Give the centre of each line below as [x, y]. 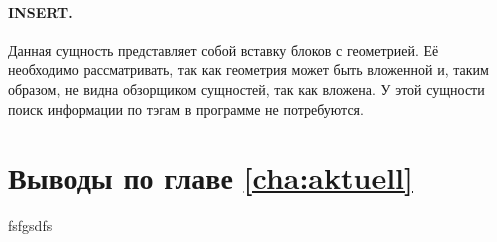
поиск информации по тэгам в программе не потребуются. [186, 108]
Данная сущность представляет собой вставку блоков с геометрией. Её [223, 49]
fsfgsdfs [30, 225]
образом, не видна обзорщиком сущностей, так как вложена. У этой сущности [246, 88]
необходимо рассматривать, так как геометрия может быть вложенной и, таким [248, 69]
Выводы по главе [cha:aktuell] [210, 177]
